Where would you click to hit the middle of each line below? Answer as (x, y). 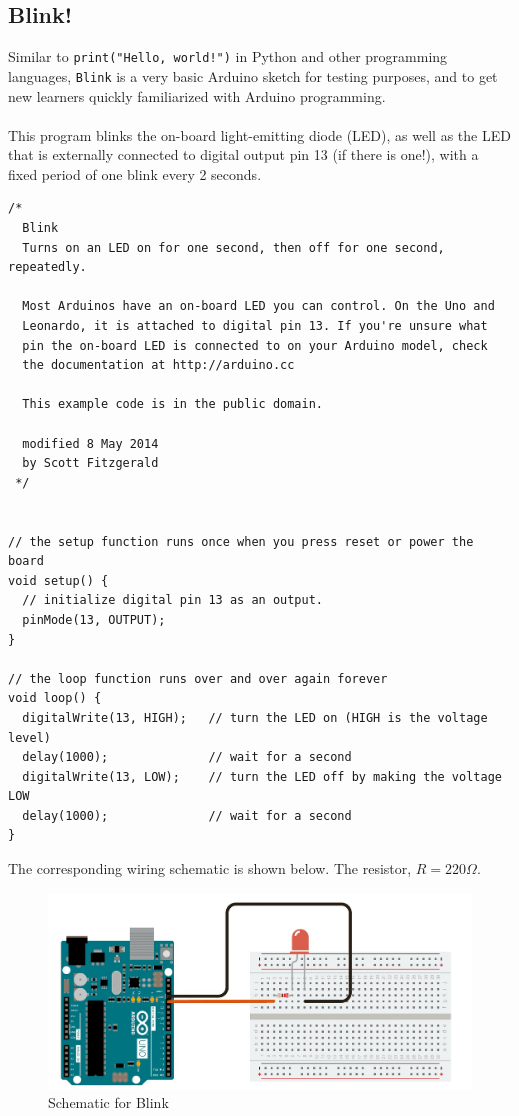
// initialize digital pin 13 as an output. (172, 600)
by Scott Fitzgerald (90, 463)
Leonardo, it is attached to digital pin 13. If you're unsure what (255, 326)
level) (29, 737)
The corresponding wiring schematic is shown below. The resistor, (210, 868)
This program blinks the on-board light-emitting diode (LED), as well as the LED (259, 134)
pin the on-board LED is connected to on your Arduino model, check (255, 345)
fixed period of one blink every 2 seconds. (135, 173)
